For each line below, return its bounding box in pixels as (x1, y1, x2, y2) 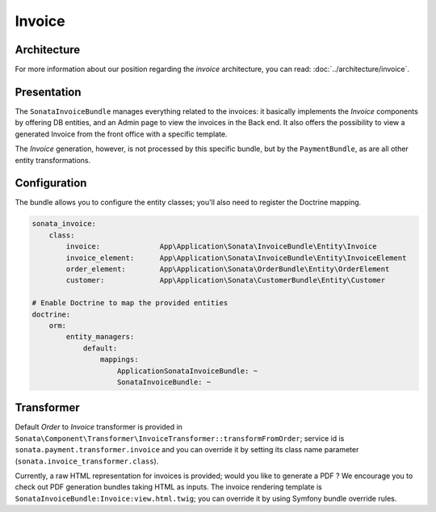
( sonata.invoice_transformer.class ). (15, 456, 159, 466)
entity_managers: (65, 332, 135, 342)
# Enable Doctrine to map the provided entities (31, 299, 228, 308)
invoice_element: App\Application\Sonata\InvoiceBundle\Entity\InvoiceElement (65, 253, 407, 262)
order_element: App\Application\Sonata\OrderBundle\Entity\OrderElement (65, 264, 390, 274)
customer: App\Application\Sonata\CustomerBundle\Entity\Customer (65, 275, 386, 285)
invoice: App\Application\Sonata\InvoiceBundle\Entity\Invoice (65, 242, 377, 251)
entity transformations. (15, 155, 91, 165)
